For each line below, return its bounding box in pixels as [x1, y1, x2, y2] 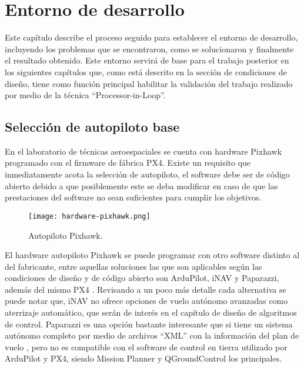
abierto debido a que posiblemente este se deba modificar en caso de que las [5, 179, 278, 192]
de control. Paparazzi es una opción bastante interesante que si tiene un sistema [5, 317, 293, 330]
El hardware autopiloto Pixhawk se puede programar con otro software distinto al [5, 249, 300, 261]
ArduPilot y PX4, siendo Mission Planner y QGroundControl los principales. [5, 352, 282, 364]
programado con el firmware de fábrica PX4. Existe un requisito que [5, 156, 251, 169]
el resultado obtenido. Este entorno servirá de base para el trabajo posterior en [5, 54, 289, 66]
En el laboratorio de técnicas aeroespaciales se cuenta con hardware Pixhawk [5, 145, 282, 157]
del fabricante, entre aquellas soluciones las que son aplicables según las [5, 260, 262, 272]
